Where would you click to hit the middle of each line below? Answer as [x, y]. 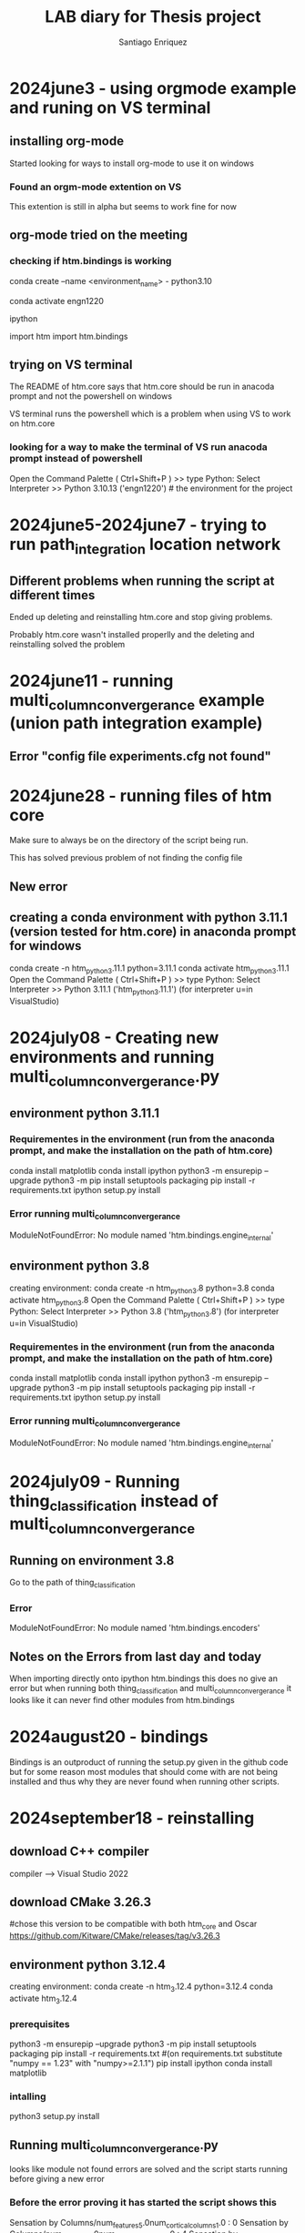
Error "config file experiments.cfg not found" [140, 756]
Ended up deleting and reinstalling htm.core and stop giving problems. [141, 617]
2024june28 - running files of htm [141, 795]
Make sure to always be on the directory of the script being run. [129, 841]
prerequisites [40, 2024]
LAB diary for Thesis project [153, 17]
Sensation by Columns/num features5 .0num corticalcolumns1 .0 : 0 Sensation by [149, 2223]
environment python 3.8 [80, 1266]
